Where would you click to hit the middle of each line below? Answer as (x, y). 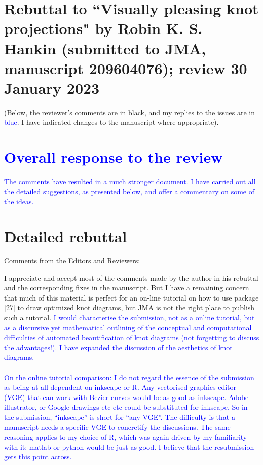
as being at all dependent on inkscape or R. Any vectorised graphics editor (120, 387)
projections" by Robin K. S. (103, 28)
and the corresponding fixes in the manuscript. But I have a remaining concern (127, 288)
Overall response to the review (114, 157)
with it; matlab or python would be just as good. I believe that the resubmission (129, 446)
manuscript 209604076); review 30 (126, 68)
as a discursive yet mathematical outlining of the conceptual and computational (128, 327)
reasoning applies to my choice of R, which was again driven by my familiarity (126, 437)
